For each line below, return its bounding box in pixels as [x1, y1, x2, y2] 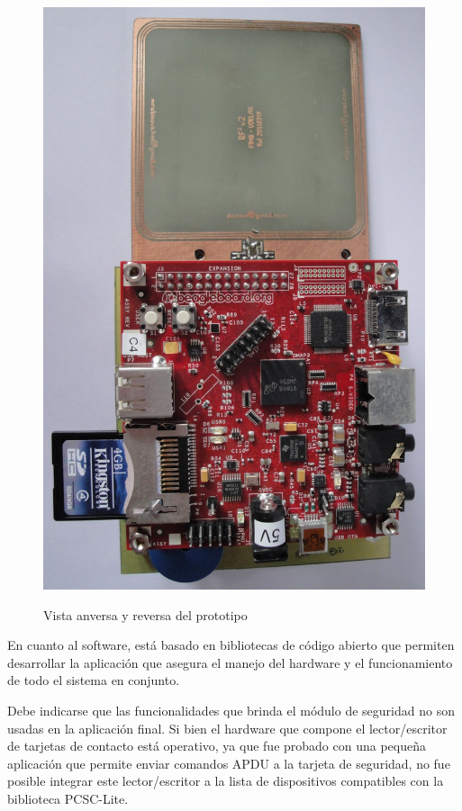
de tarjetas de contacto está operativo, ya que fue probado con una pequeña [7, 736, 426, 755]
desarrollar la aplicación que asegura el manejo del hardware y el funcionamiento [7, 653, 453, 671]
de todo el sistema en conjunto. [7, 671, 180, 689]
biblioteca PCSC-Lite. [7, 788, 129, 807]
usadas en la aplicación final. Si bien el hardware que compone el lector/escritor [7, 718, 448, 737]
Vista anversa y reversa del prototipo [43, 605, 248, 624]
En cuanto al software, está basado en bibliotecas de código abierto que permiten [7, 635, 455, 654]
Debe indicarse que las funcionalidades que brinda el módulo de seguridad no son [7, 701, 455, 720]
